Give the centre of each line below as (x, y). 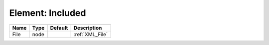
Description (88, 28)
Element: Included (48, 13)
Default (59, 28)
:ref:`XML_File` (91, 34)
